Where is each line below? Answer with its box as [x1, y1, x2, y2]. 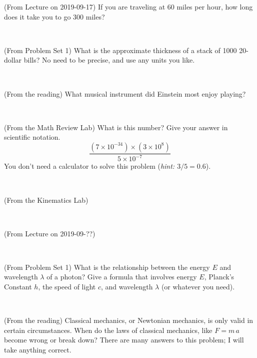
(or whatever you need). [161, 281, 235, 292]
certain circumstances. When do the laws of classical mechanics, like [4, 324, 212, 335]
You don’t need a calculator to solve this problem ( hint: [4, 161, 175, 171]
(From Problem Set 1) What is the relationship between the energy [4, 261, 210, 272]
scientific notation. [4, 132, 60, 142]
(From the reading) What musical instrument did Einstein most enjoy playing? [4, 88, 246, 99]
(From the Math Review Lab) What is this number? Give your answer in [4, 122, 228, 132]
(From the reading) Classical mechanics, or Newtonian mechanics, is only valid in [4, 315, 253, 325]
